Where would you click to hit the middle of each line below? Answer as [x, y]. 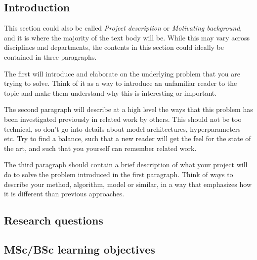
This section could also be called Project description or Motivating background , [123, 28]
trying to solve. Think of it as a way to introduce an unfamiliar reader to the [121, 83]
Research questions [54, 220]
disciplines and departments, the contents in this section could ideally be [114, 47]
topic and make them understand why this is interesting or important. [110, 93]
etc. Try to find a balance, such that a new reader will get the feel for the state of [128, 138]
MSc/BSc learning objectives [80, 249]
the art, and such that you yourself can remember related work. [100, 148]
